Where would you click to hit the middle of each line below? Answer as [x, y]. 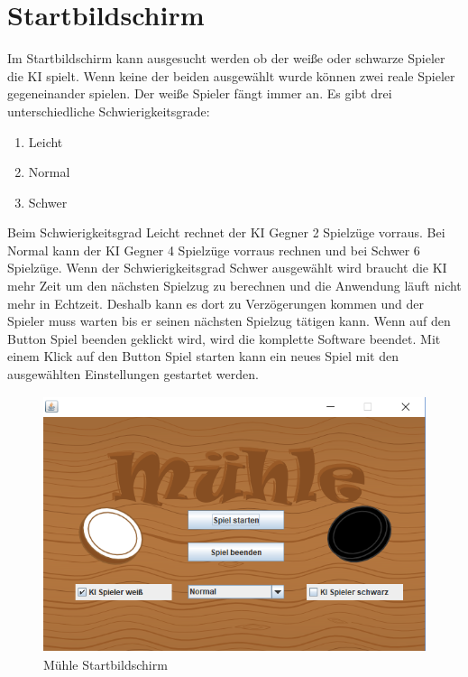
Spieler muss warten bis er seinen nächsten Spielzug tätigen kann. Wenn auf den [229, 321]
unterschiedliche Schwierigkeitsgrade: [109, 111]
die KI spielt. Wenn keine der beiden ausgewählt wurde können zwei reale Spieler [231, 75]
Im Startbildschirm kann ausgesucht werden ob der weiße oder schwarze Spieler [226, 58]
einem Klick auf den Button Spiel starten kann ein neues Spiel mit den [203, 356]
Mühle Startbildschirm [106, 664]
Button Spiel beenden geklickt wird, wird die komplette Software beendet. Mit [224, 338]
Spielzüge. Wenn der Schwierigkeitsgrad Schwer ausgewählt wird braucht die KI [227, 268]
